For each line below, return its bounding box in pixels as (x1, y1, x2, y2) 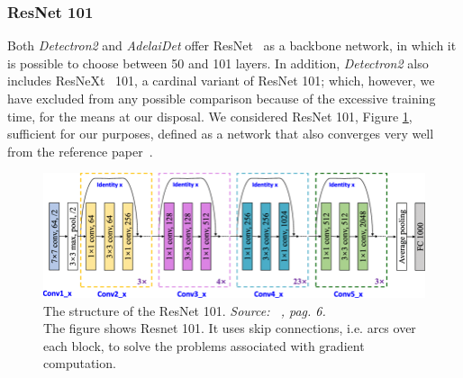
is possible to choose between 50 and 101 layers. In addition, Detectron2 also (7, 53, 429, 72)
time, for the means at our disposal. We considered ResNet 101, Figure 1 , (7, 106, 413, 125)
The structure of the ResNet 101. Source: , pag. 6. (43, 301, 326, 319)
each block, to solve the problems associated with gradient (43, 336, 365, 355)
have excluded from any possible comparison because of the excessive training (7, 89, 436, 107)
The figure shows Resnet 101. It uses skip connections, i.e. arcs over (43, 319, 416, 337)
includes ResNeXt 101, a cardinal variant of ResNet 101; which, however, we (7, 71, 435, 90)
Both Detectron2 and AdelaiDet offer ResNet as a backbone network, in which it (7, 36, 457, 55)
